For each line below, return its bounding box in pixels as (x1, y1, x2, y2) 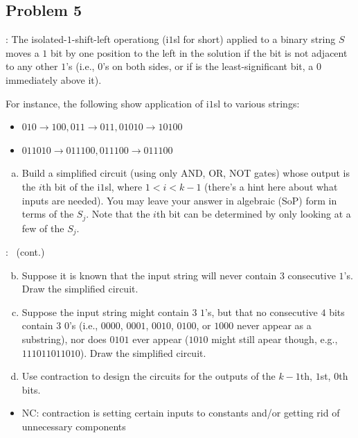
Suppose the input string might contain (21, 304, 189, 319)
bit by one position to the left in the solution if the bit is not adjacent (50, 45, 348, 60)
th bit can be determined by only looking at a (156, 207, 351, 221)
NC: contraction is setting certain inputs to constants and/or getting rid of (21, 405, 340, 420)
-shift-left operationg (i (71, 32, 169, 46)
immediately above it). (6, 72, 102, 87)
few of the (21, 220, 64, 235)
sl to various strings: (213, 96, 300, 110)
